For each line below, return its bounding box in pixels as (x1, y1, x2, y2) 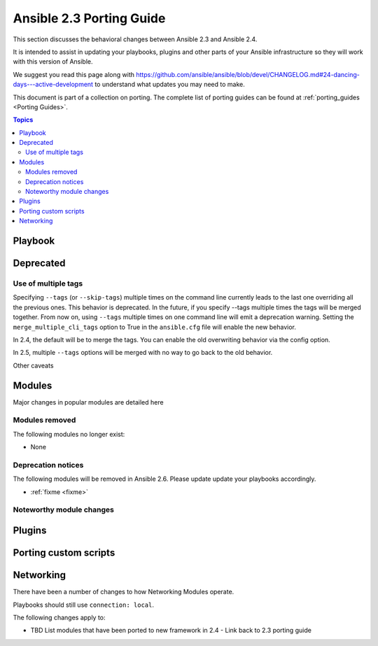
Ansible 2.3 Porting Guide (13, 10, 166, 26)
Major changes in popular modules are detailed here (13, 398, 164, 406)
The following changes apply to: (13, 613, 106, 622)
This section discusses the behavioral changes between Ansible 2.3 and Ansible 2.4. (13, 35, 258, 43)
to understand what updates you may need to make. (94, 80, 245, 89)
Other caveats (13, 361, 54, 370)
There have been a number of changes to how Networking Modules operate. (13, 588, 234, 596)
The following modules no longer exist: (13, 430, 125, 438)
